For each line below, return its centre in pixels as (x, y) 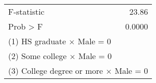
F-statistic (27, 11)
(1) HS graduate (37, 41)
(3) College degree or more (56, 71)
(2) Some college (37, 56)
